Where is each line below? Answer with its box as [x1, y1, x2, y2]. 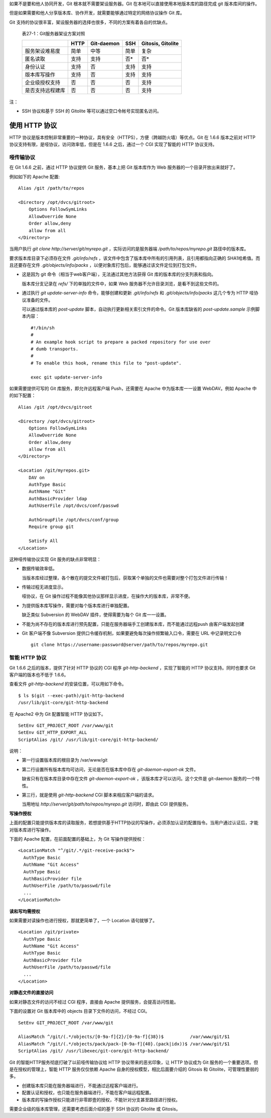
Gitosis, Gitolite [141, 40, 179, 47]
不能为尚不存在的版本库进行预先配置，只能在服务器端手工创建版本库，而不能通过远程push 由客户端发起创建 [22, 621, 244, 627]
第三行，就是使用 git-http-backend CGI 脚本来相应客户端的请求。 [22, 792, 157, 798]
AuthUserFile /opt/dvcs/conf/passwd [28, 503, 119, 508]
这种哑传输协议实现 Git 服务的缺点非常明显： [9, 556, 101, 562]
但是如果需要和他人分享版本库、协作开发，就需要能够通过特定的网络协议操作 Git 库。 [9, 10, 185, 16]
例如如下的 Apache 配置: [9, 174, 60, 180]
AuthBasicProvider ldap [28, 496, 87, 501]
